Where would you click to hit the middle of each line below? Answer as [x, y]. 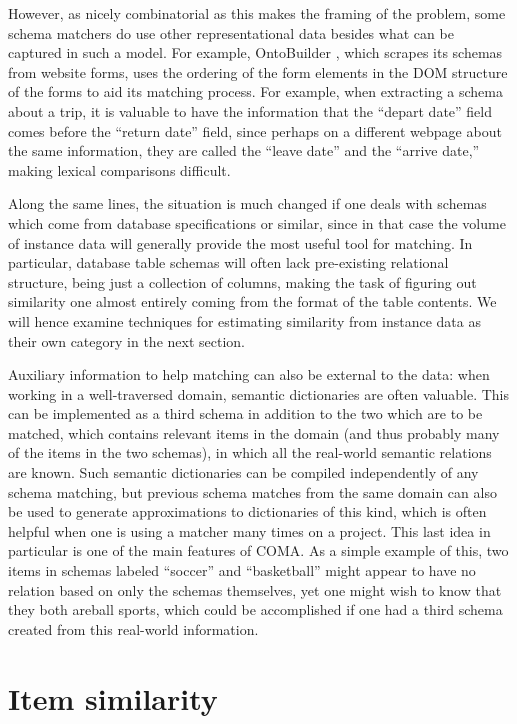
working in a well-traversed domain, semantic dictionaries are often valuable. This [258, 393]
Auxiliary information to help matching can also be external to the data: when [249, 374]
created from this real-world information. [133, 628]
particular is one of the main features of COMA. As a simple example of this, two [258, 550]
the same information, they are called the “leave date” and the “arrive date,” [244, 150]
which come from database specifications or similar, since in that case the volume [257, 222]
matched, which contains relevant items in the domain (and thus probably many [254, 432]
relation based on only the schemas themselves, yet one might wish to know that [255, 589]
